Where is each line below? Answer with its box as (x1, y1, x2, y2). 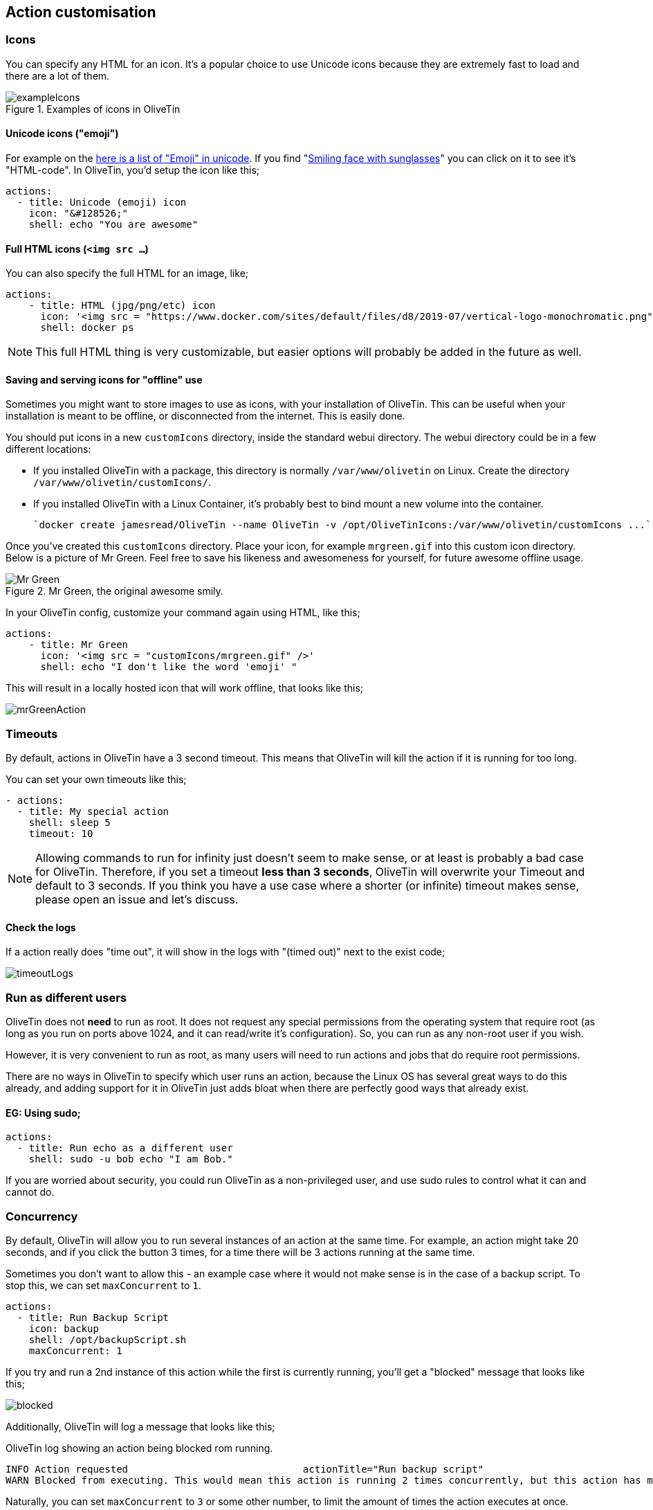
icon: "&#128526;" (28, 208, 129, 219)
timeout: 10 (28, 828, 93, 840)
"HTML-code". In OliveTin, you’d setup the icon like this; (6, 164, 260, 177)
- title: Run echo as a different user (17, 1142, 233, 1154)
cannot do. (6, 1186, 55, 1198)
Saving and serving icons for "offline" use (6, 373, 203, 386)
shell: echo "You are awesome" (28, 219, 199, 231)
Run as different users (6, 990, 127, 1005)
